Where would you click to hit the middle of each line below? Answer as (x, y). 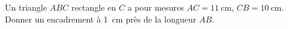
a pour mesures (156, 7)
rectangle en (94, 7)
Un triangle (26, 7)
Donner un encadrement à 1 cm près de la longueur (101, 19)
